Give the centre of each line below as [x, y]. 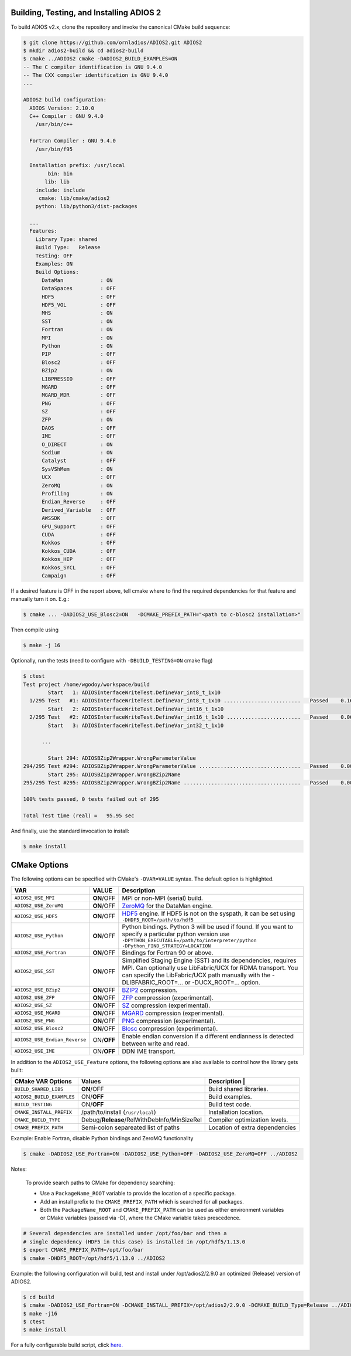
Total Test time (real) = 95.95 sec [79, 815]
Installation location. [236, 1112]
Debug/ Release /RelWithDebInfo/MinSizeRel [141, 1120]
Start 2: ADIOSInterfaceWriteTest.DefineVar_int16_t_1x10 [136, 709]
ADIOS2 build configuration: [65, 100]
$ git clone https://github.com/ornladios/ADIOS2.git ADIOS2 [113, 42]
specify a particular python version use [176, 934]
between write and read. [156, 1044]
